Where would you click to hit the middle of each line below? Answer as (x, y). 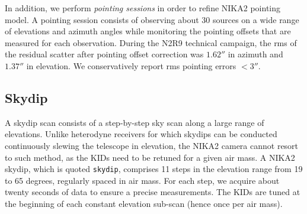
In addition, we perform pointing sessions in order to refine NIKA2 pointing (143, 8)
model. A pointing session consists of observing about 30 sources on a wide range (152, 19)
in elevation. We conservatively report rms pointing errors (131, 65)
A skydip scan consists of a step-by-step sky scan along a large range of (135, 122)
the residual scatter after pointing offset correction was (104, 54)
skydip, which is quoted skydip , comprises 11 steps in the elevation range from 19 (154, 169)
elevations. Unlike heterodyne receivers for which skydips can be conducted (141, 134)
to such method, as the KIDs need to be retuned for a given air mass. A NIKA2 (150, 157)
